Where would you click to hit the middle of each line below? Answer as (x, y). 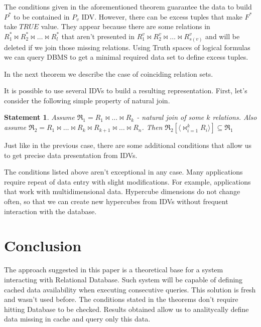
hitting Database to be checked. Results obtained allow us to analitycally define (126, 309)
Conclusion (43, 246)
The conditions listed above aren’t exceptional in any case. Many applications (123, 172)
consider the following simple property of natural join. (87, 100)
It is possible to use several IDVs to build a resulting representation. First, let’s (126, 91)
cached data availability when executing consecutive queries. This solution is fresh (130, 289)
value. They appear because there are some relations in (125, 26)
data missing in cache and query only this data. (77, 319)
